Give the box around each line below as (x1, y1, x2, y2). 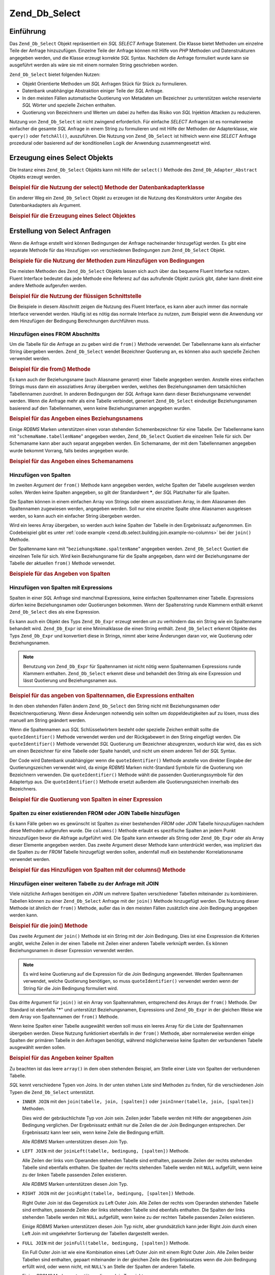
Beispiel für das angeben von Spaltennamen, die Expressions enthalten (9, 692, 195, 699)
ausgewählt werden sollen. (9, 1044, 66, 1051)
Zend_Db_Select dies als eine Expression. (9, 609, 100, 615)
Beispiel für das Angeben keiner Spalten (9, 1055, 114, 1062)
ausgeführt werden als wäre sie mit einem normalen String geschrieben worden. (9, 62, 178, 68)
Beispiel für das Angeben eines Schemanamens (9, 457, 133, 465)
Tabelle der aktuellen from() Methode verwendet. (9, 560, 116, 566)
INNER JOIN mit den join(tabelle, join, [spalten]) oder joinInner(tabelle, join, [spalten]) (22, 1099, 254, 1105)
